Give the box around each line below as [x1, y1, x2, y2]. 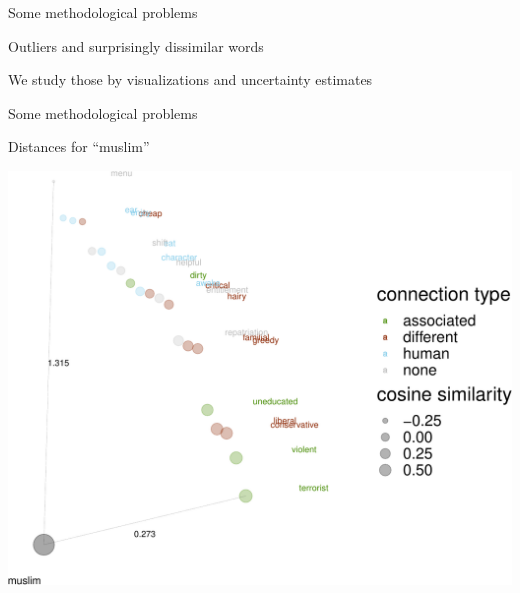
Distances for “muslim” [8, 136, 150, 157]
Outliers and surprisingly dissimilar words [8, 35, 264, 56]
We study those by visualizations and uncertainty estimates [8, 69, 373, 90]
